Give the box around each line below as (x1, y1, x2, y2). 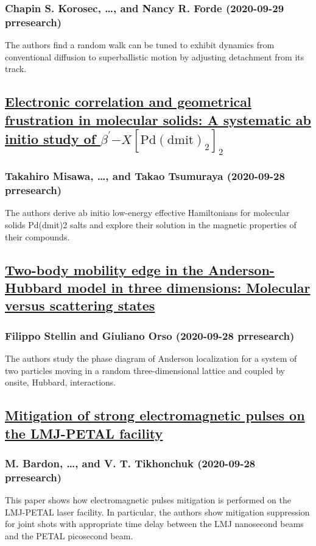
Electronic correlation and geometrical (5, 92, 251, 111)
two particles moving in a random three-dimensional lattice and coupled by (5, 364, 285, 376)
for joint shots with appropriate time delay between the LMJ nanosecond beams (5, 517, 304, 530)
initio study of (5, 129, 96, 148)
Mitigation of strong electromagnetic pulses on (5, 406, 305, 425)
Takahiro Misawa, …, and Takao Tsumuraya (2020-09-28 (5, 168, 285, 184)
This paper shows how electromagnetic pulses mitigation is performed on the (5, 494, 291, 506)
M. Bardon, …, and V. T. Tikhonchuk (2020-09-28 (5, 455, 256, 470)
